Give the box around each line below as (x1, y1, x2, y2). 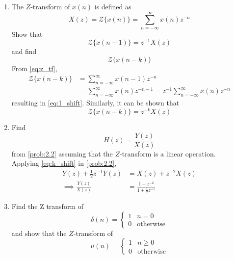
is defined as (94, 1, 131, 11)
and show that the (11, 228, 67, 238)
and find (11, 46, 37, 56)
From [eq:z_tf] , (11, 63, 57, 74)
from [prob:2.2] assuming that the (11, 148, 113, 158)
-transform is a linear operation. (120, 148, 216, 158)
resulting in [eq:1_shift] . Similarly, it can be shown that (11, 98, 180, 108)
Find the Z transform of (11, 201, 83, 211)
